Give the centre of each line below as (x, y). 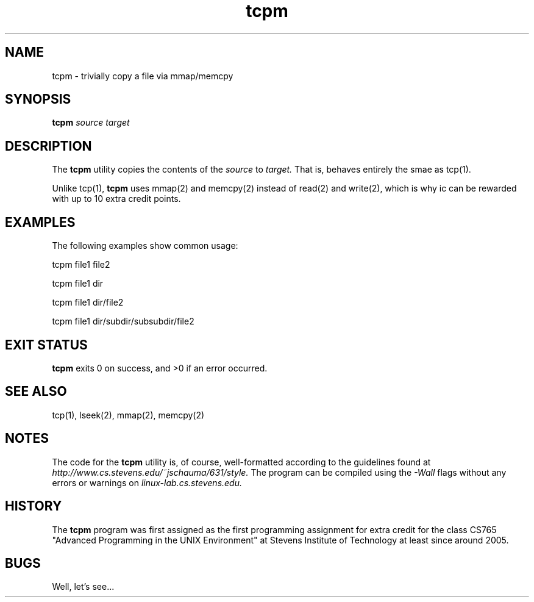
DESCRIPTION (48, 146)
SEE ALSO (36, 392)
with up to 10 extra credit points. (116, 199)
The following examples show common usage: (145, 246)
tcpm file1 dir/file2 (88, 303)
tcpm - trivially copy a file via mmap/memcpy (143, 76)
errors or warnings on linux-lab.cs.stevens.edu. (147, 482)
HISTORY (34, 506)
